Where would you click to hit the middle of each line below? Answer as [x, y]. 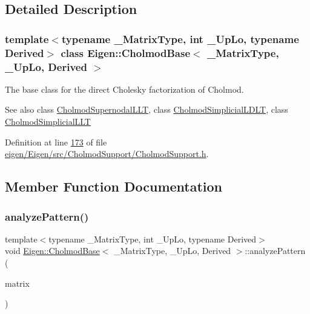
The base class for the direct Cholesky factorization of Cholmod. [124, 89]
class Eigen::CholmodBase [126, 52]
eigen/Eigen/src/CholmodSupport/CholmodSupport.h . [107, 154]
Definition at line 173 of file [56, 142]
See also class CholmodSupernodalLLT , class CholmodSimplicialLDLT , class [147, 109]
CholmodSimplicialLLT [48, 122]
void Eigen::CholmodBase [52, 251]
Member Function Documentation [114, 186]
